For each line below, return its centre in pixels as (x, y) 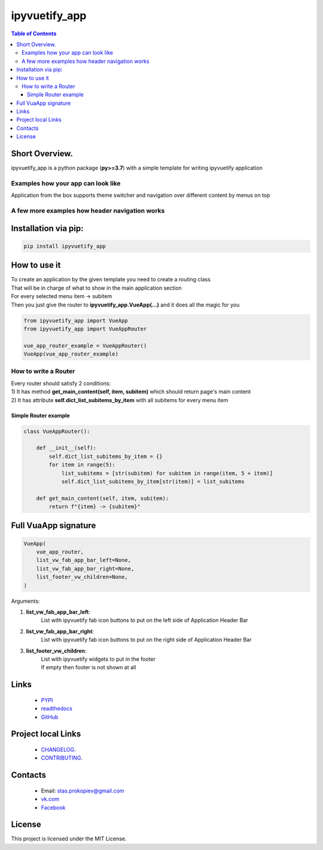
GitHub (50, 717)
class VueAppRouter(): (57, 431)
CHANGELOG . (58, 749)
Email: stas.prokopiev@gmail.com (83, 791)
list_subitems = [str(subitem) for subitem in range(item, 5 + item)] (167, 473)
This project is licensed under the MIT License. (69, 839)
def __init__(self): (66, 448)
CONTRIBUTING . (62, 758)
